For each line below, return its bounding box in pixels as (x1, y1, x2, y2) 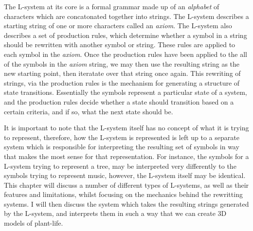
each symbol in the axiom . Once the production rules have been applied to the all (4, 49, 247, 59)
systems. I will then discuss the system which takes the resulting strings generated (4, 198, 249, 209)
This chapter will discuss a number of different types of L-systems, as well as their (4, 179, 249, 190)
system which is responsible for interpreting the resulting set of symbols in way (4, 142, 239, 152)
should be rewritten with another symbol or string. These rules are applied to (4, 39, 235, 50)
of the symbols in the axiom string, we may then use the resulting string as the (4, 58, 240, 69)
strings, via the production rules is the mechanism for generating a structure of (4, 77, 240, 88)
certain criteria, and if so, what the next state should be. (4, 106, 173, 116)
